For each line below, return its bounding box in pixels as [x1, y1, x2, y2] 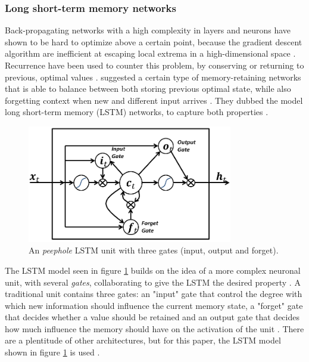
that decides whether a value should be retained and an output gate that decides [5, 311, 299, 323]
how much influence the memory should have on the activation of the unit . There [5, 322, 304, 335]
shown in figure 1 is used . [5, 346, 100, 358]
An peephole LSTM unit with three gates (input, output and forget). [29, 244, 279, 256]
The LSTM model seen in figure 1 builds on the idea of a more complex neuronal [5, 264, 301, 276]
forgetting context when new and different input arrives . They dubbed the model [5, 94, 303, 106]
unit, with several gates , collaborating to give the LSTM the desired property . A [5, 276, 301, 288]
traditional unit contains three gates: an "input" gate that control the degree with [5, 287, 302, 300]
